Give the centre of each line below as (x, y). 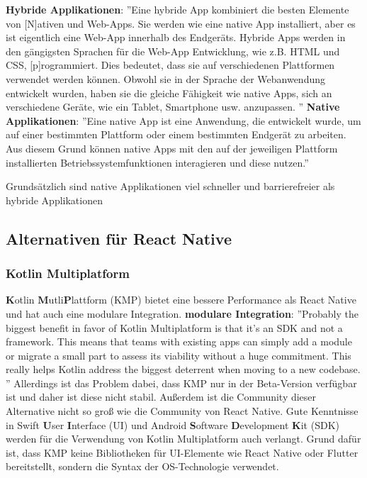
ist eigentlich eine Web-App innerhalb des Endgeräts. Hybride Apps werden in (176, 37)
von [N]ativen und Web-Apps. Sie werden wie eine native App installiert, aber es (181, 23)
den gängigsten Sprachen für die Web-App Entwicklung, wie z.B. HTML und (173, 51)
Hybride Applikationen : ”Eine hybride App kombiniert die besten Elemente (177, 9)
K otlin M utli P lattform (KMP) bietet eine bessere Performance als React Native (181, 300)
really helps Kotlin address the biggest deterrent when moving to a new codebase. (183, 369)
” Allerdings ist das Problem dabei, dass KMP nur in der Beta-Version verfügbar (181, 383)
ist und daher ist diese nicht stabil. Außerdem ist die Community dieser (161, 397)
